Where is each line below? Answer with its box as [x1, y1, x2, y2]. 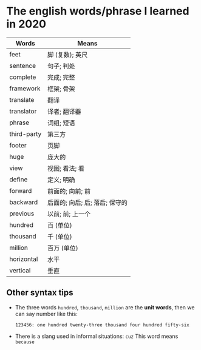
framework [9, 84, 41, 92]
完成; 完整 [47, 73, 75, 81]
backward [9, 198, 38, 206]
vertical [9, 266, 31, 274]
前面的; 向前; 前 [47, 187, 91, 195]
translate [9, 95, 35, 104]
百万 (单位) [47, 244, 79, 252]
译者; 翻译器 [47, 107, 81, 116]
